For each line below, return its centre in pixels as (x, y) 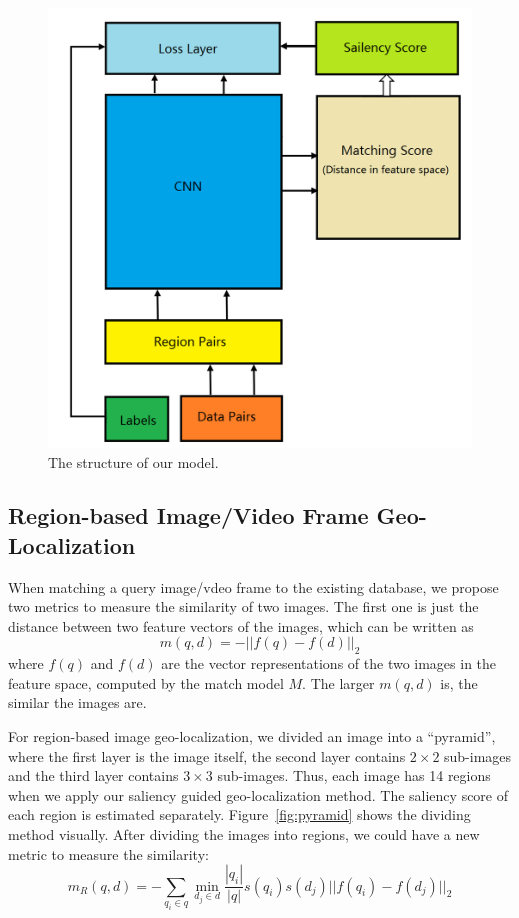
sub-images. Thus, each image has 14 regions (354, 775)
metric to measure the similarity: (108, 853)
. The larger (338, 682)
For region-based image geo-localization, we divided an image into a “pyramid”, (252, 736)
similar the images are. (77, 702)
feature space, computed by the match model (146, 682)
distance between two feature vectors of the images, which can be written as (241, 625)
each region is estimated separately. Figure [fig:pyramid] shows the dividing (239, 814)
